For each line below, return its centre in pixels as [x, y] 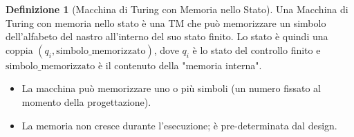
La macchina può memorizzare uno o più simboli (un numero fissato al [171, 88]
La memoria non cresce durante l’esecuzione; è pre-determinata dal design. [179, 125]
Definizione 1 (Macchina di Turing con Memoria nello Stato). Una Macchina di [177, 9]
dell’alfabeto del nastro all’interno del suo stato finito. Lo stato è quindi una [167, 36]
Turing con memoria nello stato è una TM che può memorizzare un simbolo [166, 22]
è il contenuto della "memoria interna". [180, 65]
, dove [166, 49]
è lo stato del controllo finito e [257, 49]
